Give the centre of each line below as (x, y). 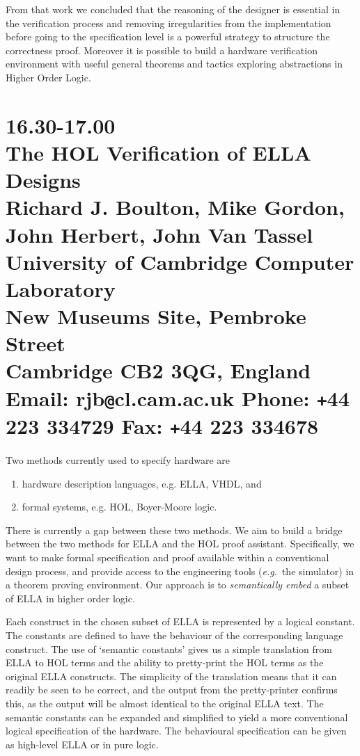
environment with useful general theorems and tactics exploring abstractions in (174, 64)
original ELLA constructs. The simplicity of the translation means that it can (171, 676)
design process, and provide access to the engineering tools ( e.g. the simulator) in (180, 571)
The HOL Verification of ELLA (158, 152)
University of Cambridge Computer (180, 261)
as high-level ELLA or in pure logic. (82, 744)
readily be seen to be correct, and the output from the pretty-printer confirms (172, 690)
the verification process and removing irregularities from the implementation (169, 23)
